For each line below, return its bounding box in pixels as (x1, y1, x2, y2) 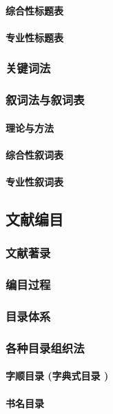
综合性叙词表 (6, 147, 63, 161)
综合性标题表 (6, 3, 63, 17)
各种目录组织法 (6, 339, 85, 356)
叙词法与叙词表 (6, 91, 85, 108)
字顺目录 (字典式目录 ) (6, 368, 109, 383)
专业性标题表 (6, 30, 63, 44)
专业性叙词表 (6, 175, 63, 189)
